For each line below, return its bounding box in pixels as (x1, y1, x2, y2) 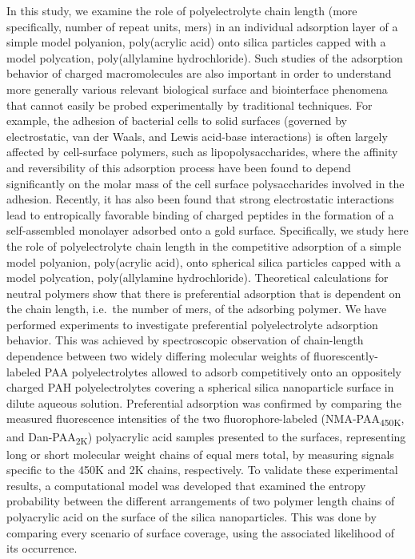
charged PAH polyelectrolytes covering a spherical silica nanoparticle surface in (6, 379, 394, 396)
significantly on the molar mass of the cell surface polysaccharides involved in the (6, 175, 405, 191)
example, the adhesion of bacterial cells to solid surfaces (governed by (6, 112, 347, 129)
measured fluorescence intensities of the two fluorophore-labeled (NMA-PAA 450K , (6, 410, 405, 429)
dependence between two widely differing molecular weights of (6, 348, 310, 364)
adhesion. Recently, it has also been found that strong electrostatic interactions (6, 191, 394, 207)
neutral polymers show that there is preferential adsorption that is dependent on (6, 284, 401, 301)
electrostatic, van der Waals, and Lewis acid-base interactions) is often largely (6, 127, 388, 144)
